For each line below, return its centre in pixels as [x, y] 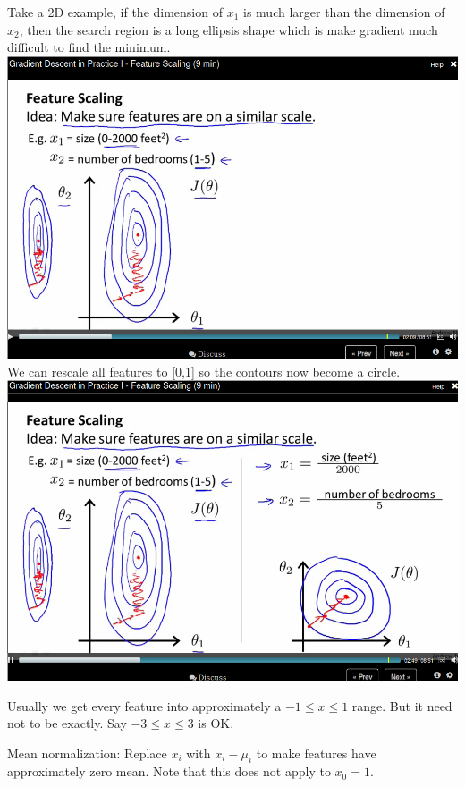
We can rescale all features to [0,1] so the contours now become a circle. [204, 371]
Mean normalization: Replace [87, 753]
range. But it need [402, 705]
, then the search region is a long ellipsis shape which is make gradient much [228, 29]
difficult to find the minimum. [89, 47]
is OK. [216, 723]
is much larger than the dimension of [344, 12]
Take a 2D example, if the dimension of [115, 12]
